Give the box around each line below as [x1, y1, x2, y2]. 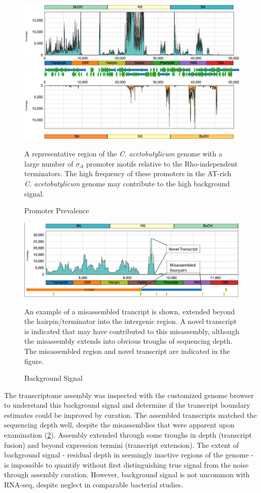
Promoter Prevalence [24, 205, 89, 216]
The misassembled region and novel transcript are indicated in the [24, 345, 230, 356]
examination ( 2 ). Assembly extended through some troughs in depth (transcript [4, 430, 252, 440]
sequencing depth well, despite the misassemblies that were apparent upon [4, 419, 235, 430]
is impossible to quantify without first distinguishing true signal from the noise [4, 459, 249, 470]
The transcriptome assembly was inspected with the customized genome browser [4, 389, 254, 400]
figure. [24, 355, 44, 366]
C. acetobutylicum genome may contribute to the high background [24, 178, 230, 189]
